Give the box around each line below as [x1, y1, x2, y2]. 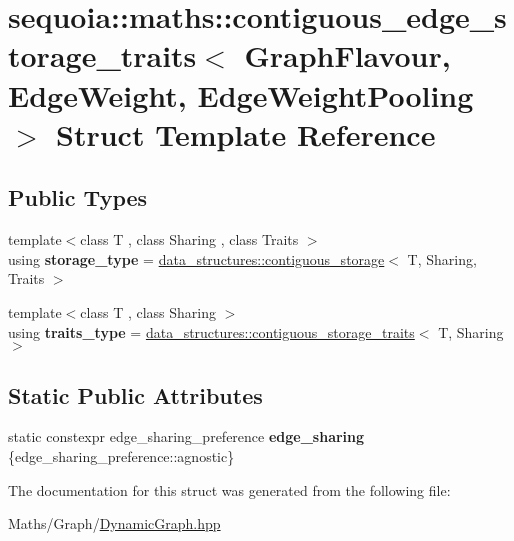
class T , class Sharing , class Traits [80, 229, 299, 250]
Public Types [8, 182, 148, 213]
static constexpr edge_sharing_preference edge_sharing [8, 426, 365, 447]
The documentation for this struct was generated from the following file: [8, 479, 451, 500]
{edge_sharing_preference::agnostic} [8, 445, 235, 466]
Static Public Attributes [8, 379, 263, 410]
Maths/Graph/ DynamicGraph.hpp [8, 513, 221, 534]
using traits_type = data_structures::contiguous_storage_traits [8, 321, 415, 342]
